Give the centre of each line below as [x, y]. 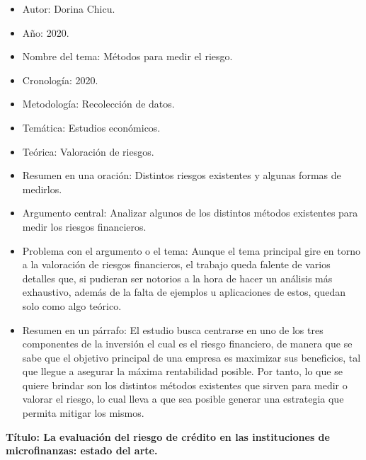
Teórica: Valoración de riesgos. [88, 151]
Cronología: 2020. [60, 80]
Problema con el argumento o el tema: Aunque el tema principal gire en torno [191, 250]
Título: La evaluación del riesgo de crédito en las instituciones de [168, 436]
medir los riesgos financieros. [84, 226]
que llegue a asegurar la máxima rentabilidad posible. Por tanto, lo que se [182, 371]
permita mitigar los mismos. [83, 413]
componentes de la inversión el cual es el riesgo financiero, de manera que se [187, 344]
